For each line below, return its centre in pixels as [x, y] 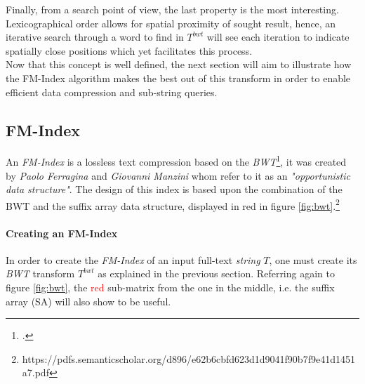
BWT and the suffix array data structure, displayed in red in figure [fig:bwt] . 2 [173, 204]
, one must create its [313, 259]
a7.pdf [35, 372]
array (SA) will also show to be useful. [88, 301]
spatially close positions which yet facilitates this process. [129, 50]
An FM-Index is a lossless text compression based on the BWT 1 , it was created [176, 161]
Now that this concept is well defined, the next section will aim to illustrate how [179, 64]
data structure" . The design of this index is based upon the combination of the [174, 189]
